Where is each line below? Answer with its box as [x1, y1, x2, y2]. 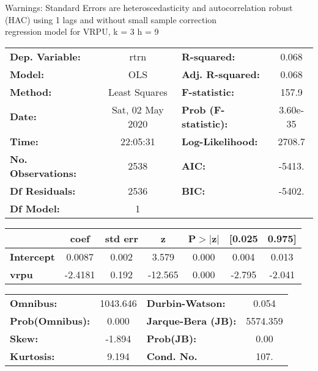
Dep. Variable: [10, 49, 81, 63]
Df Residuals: [10, 183, 76, 198]
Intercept [10, 249, 55, 264]
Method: [10, 84, 52, 99]
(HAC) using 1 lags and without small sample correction [5, 13, 217, 26]
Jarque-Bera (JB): [146, 313, 237, 328]
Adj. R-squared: [181, 67, 260, 81]
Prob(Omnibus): [10, 313, 91, 328]
